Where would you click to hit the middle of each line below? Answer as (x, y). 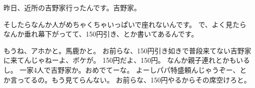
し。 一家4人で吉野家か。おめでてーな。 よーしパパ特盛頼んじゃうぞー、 (122, 69)
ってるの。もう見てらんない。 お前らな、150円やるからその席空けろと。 (134, 79)
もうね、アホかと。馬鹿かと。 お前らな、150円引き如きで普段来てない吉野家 (127, 50)
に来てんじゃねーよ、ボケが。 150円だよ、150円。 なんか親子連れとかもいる (127, 60)
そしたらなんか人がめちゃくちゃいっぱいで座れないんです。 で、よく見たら (125, 24)
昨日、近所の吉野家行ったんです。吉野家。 (72, 7)
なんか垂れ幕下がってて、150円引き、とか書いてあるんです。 (101, 34)
